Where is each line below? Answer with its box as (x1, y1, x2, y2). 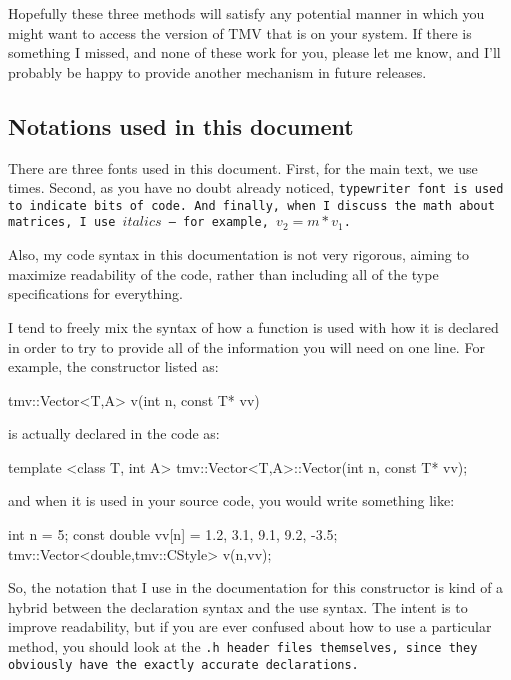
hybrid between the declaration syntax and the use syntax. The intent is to (8, 596, 468, 617)
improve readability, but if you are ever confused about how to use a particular (8, 616, 492, 637)
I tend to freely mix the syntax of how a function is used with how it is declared (8, 316, 499, 337)
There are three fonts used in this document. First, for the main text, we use (8, 157, 478, 178)
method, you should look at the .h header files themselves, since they (8, 636, 478, 657)
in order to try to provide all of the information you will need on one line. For (8, 336, 485, 357)
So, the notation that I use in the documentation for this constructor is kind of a (8, 577, 504, 598)
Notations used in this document (8, 110, 354, 141)
